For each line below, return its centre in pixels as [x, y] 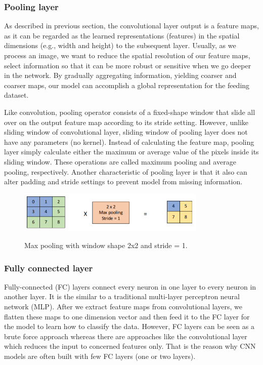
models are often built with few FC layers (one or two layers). [100, 356]
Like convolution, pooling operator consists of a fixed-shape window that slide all [130, 112]
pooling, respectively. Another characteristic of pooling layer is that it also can [126, 171]
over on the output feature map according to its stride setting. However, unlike [126, 122]
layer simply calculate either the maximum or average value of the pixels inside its [131, 152]
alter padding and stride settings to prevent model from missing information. [123, 181]
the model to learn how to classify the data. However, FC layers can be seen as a [129, 326]
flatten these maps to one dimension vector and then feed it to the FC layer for [127, 316]
